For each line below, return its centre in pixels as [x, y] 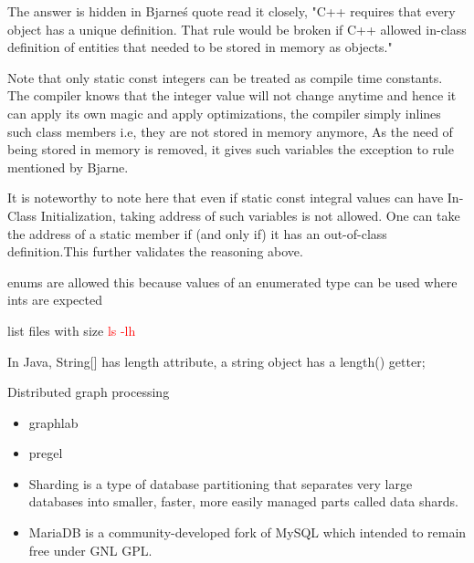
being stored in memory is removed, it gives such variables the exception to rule [231, 149]
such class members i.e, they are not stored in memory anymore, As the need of [230, 131]
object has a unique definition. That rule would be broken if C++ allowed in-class [237, 29]
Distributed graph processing [89, 392]
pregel [46, 453]
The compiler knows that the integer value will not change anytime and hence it [232, 95]
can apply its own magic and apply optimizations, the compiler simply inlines [224, 113]
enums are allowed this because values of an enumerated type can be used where [232, 281]
